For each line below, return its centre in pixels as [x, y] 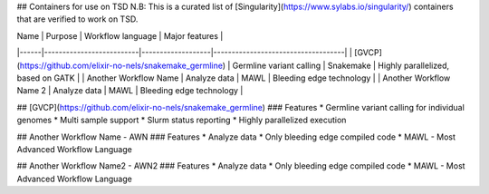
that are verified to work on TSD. [77, 19]
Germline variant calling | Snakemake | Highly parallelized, [341, 65]
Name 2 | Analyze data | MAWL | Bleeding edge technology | [130, 91]
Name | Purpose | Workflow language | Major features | [120, 35]
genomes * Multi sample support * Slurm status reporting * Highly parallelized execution [182, 120]
